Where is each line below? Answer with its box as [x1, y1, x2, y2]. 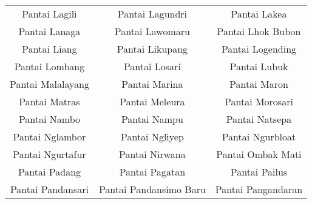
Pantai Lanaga [18, 24, 81, 38]
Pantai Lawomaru [114, 24, 190, 38]
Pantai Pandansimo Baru [98, 182, 206, 196]
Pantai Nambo [18, 112, 81, 126]
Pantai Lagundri [117, 7, 188, 21]
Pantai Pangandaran [215, 182, 303, 196]
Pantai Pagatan [119, 165, 186, 179]
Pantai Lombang [14, 59, 85, 73]
